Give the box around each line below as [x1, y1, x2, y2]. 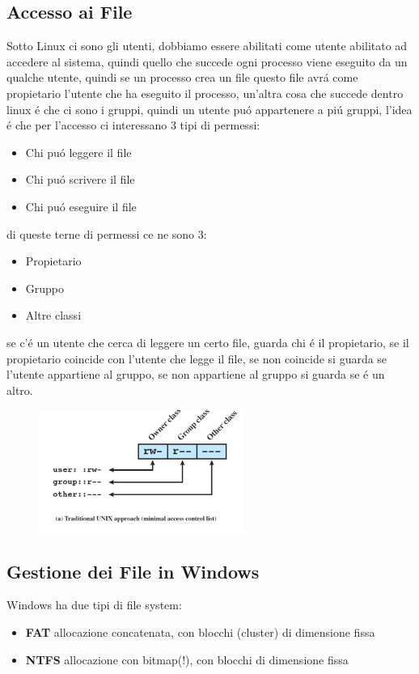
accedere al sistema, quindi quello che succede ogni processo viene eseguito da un [6, 53, 408, 70]
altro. [6, 381, 33, 398]
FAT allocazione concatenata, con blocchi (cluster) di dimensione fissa [25, 624, 375, 641]
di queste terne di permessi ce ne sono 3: [6, 225, 207, 242]
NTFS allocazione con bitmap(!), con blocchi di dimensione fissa [25, 651, 349, 668]
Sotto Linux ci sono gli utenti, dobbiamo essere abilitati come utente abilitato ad [6, 37, 408, 54]
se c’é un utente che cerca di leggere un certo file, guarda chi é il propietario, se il [6, 333, 409, 350]
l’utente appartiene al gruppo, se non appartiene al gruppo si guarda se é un [6, 366, 385, 383]
